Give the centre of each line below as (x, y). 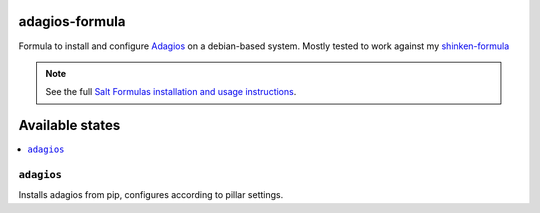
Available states (69, 125)
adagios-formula (72, 21)
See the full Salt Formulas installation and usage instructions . (171, 92)
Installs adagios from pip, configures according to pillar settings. (151, 195)
